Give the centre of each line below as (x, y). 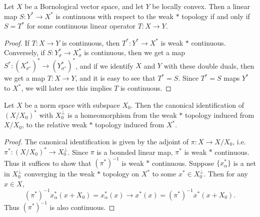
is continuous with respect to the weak (114, 16)
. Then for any (226, 174)
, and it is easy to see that (115, 78)
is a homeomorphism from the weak (122, 115)
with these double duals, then (209, 65)
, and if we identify (104, 65)
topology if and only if (216, 16)
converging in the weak (60, 174)
